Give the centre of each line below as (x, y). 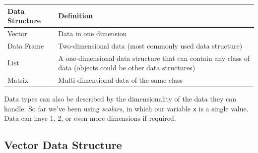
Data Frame (26, 45)
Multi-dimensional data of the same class (120, 80)
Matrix (18, 80)
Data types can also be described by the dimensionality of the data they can (120, 99)
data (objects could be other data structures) (127, 68)
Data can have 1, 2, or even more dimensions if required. (90, 118)
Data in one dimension (93, 33)
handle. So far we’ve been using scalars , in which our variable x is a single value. (126, 108)
